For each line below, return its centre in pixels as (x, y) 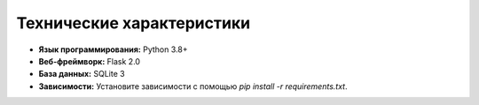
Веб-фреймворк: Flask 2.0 (90, 61)
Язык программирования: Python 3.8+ (113, 49)
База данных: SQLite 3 (82, 74)
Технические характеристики (133, 23)
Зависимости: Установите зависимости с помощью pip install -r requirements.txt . (193, 86)
